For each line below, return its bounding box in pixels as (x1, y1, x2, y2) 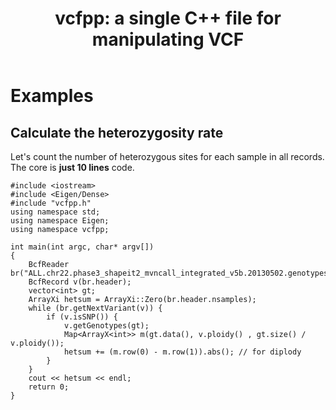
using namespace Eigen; (10, 216, 110, 226)
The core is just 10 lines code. (10, 162, 135, 173)
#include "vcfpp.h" (10, 198, 92, 208)
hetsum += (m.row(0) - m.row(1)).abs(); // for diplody (63, 347, 302, 357)
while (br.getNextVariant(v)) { (28, 303, 163, 313)
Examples (10, 85, 94, 107)
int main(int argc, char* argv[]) (10, 242, 155, 252)
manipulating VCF (91, 28, 245, 51)
